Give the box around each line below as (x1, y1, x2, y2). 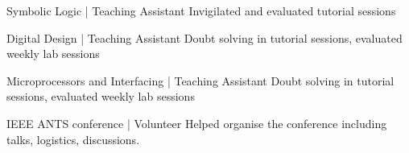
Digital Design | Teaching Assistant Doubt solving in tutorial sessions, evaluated (6, 29, 403, 46)
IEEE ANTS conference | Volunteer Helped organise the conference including (6, 114, 387, 131)
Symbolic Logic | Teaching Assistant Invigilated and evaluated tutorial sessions (6, 2, 396, 19)
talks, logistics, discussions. (6, 130, 140, 147)
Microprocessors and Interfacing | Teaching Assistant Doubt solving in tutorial (6, 72, 395, 89)
